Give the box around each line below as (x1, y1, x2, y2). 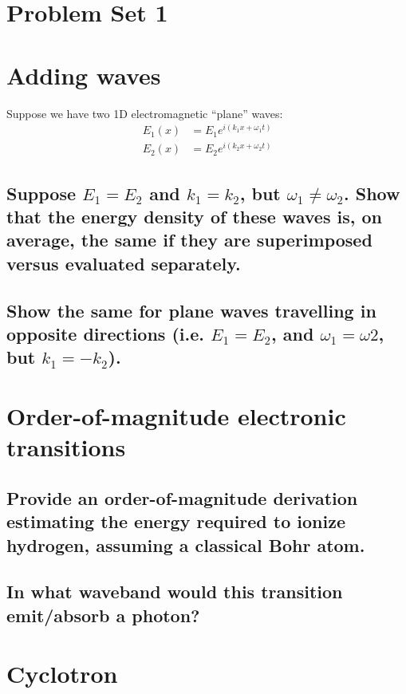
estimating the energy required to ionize (6, 509, 346, 534)
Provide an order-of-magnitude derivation (6, 485, 358, 510)
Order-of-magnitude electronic (6, 400, 346, 432)
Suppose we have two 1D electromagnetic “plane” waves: (6, 104, 283, 121)
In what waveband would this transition (6, 579, 343, 604)
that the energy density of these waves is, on (6, 204, 382, 229)
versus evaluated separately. (6, 250, 241, 275)
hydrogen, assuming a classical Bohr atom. (6, 532, 365, 557)
